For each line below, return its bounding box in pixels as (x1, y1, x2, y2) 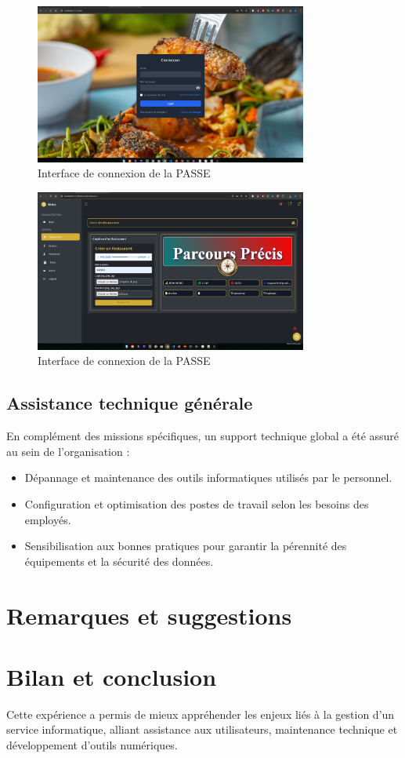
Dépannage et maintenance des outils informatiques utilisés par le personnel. (24, 469, 392, 486)
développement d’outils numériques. (6, 737, 178, 753)
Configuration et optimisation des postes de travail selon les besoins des (24, 496, 369, 512)
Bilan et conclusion (6, 660, 217, 692)
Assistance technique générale (6, 391, 253, 415)
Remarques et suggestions (6, 599, 292, 631)
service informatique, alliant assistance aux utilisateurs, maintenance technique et (6, 721, 398, 738)
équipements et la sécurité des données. (24, 552, 214, 569)
